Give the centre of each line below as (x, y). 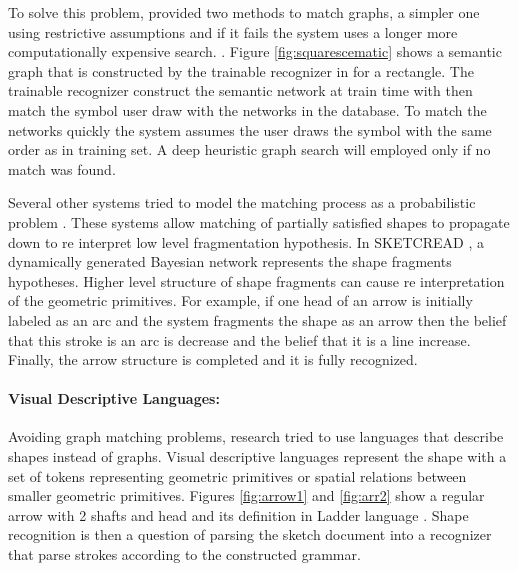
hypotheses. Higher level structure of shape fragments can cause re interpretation (256, 280)
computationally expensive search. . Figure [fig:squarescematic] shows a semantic (255, 51)
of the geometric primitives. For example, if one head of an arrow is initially (240, 300)
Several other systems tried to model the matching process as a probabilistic (242, 202)
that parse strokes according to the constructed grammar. (184, 554)
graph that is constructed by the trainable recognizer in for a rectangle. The (241, 70)
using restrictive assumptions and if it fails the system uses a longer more (233, 31)
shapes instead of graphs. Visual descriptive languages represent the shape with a (257, 456)
